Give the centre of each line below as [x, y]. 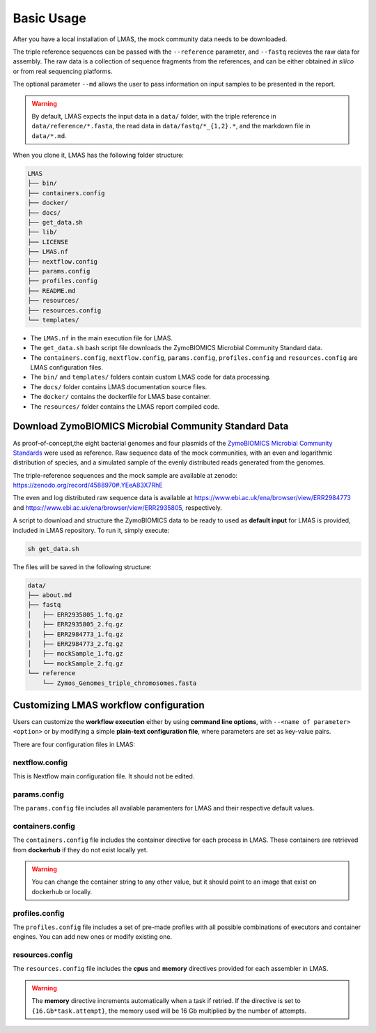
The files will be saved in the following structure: [83, 567]
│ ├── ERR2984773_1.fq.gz [75, 634]
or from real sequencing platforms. [63, 71]
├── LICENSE [48, 242]
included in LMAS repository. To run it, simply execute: [91, 530]
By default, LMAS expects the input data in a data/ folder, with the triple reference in [154, 116]
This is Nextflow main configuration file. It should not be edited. [104, 776]
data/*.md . [49, 135]
